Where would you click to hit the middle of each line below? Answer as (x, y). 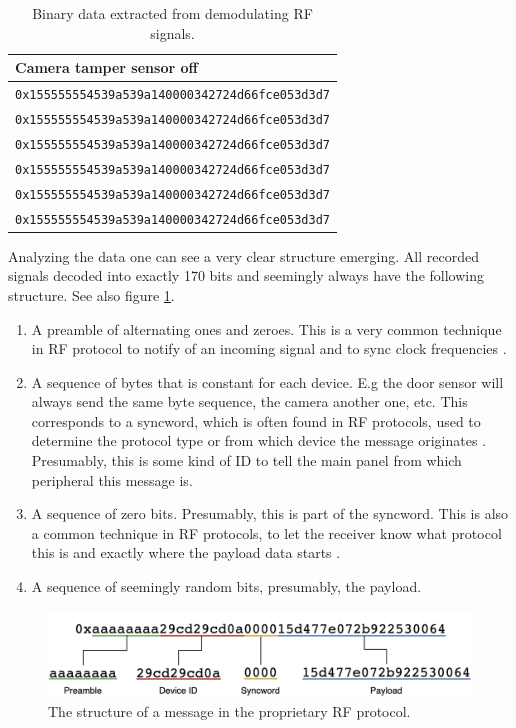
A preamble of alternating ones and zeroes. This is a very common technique (266, 328)
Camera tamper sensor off (106, 67)
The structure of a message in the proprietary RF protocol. (229, 711)
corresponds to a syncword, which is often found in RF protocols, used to (256, 420)
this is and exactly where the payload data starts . (186, 552)
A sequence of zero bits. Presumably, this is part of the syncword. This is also (270, 513)
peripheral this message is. (112, 479)
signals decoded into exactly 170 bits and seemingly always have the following (246, 275)
